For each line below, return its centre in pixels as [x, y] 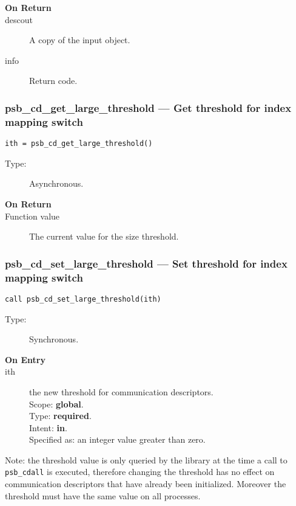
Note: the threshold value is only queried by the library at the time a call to [146, 459]
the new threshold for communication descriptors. [121, 391]
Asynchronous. [56, 183]
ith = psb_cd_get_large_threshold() [79, 144]
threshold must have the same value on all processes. [103, 495]
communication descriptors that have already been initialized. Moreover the [146, 484]
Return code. [53, 81]
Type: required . [60, 416]
